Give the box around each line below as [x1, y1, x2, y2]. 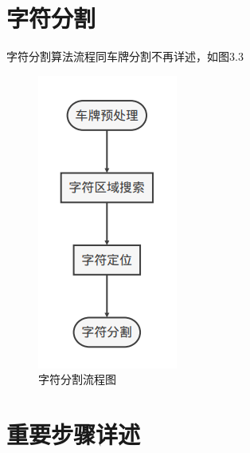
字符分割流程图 [38, 371, 116, 387]
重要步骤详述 [6, 418, 141, 451]
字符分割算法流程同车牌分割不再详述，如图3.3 [6, 48, 244, 65]
